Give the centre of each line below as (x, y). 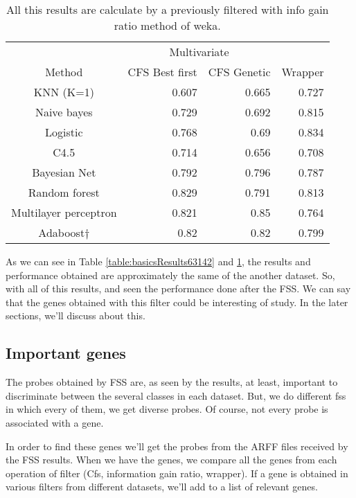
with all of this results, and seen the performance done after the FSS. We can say (178, 288)
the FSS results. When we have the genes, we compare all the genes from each (171, 460)
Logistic (64, 132)
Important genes (66, 353)
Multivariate (199, 52)
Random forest (64, 192)
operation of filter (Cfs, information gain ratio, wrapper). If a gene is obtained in (177, 473)
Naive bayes (64, 112)
